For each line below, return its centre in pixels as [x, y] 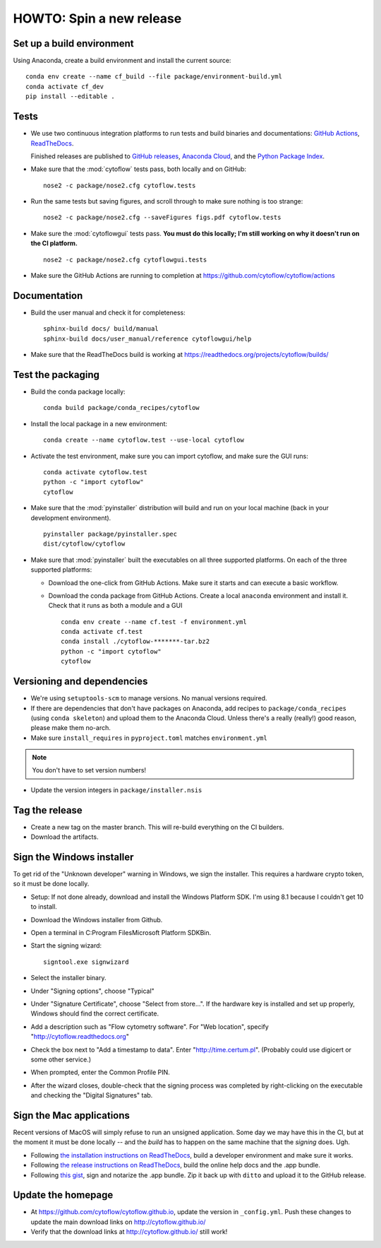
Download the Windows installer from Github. [97, 919]
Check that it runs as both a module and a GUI [115, 606]
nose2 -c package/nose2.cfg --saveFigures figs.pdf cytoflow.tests [162, 218]
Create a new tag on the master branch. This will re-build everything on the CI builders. [157, 827]
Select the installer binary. [68, 978]
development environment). [71, 518]
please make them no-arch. [71, 728]
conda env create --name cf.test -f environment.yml [154, 622]
